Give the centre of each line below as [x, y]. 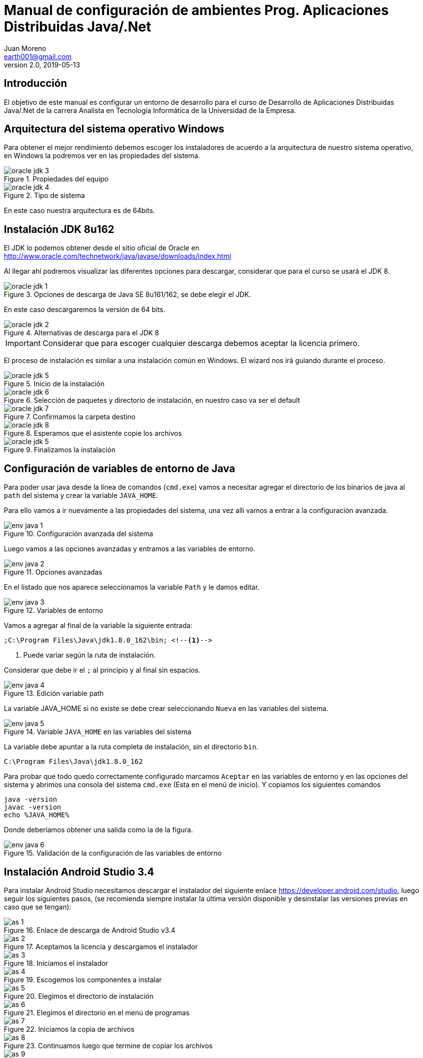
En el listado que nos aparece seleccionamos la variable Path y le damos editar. [132, 587]
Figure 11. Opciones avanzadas [53, 572]
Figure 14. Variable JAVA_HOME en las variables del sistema [98, 732]
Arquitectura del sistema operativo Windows [114, 129]
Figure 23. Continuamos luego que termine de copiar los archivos [108, 1045]
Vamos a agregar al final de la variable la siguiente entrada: [98, 626]
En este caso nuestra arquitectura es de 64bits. [79, 211]
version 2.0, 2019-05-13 [42, 65]
